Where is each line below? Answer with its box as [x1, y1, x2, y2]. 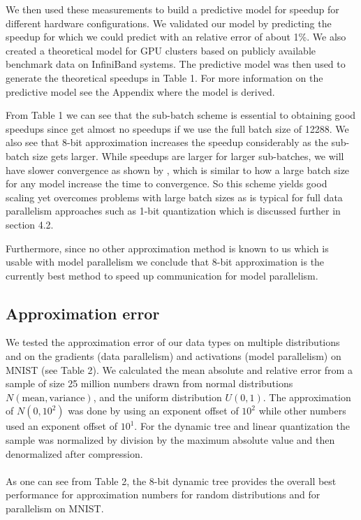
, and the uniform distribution [93, 389, 222, 404]
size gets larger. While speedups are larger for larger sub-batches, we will [32, 148, 344, 163]
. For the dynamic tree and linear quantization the [134, 419, 351, 433]
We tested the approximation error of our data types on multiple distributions [6, 335, 340, 349]
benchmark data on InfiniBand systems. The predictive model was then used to [6, 57, 346, 71]
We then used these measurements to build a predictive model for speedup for [6, 2, 339, 16]
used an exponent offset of [6, 419, 117, 433]
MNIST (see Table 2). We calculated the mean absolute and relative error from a [6, 362, 353, 377]
